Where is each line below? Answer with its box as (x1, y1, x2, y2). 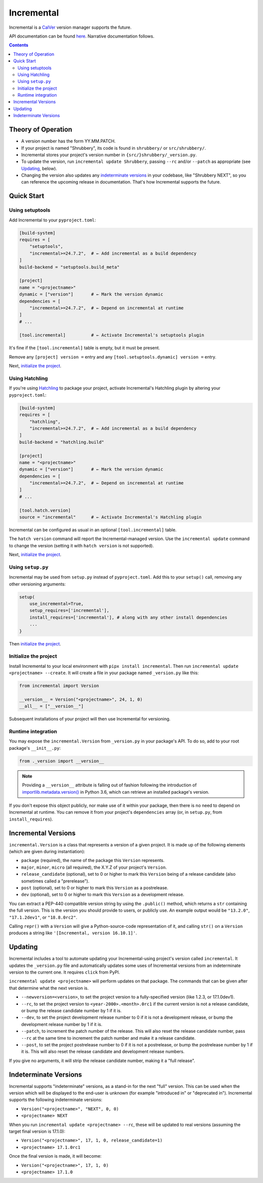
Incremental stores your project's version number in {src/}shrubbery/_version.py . (21, 152, 197, 158)
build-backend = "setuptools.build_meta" (19, 264, 120, 270)
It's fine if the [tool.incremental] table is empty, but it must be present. (9, 345, 160, 351)
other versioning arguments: (9, 581, 66, 587)
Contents (9, 42, 29, 48)
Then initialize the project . (9, 641, 61, 646)
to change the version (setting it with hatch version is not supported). (9, 542, 154, 548)
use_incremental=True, (29, 601, 84, 607)
